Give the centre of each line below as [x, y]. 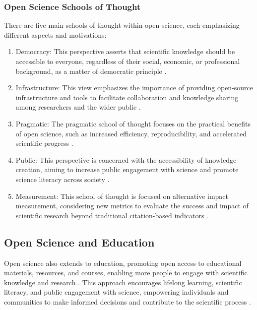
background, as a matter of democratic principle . [91, 71]
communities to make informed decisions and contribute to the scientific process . [128, 301]
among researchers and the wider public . [78, 107]
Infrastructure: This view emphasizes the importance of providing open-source [134, 88]
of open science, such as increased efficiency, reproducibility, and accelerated [131, 133]
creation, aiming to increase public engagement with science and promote [127, 169]
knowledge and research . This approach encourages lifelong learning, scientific [123, 282]
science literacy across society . [63, 179]
